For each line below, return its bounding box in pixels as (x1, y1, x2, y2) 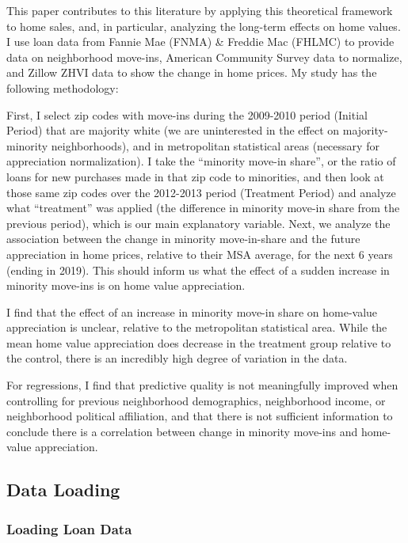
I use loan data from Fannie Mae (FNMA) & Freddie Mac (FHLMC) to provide (6, 33, 395, 50)
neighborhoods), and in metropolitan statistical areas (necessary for (51, 137, 379, 154)
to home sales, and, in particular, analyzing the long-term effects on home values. (6, 17, 401, 34)
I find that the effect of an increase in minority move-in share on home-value (6, 303, 378, 320)
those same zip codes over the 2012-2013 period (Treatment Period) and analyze (6, 184, 396, 200)
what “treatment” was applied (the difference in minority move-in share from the (6, 199, 400, 216)
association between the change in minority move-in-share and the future (6, 230, 360, 247)
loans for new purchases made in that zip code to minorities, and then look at (6, 168, 384, 184)
